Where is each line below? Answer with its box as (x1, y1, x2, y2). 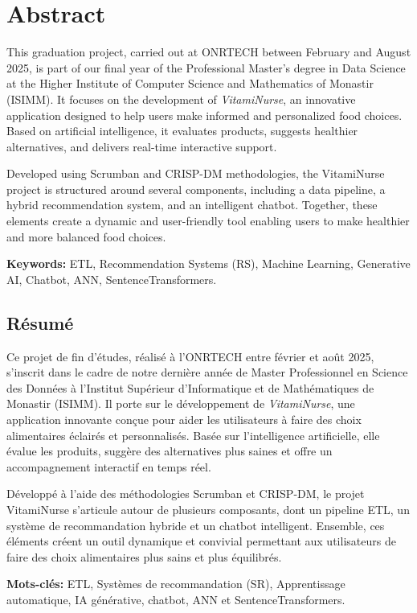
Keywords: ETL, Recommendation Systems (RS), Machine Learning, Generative (6, 255, 411, 272)
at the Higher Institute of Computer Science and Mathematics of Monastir (6, 75, 374, 92)
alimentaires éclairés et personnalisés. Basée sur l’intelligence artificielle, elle (6, 426, 380, 443)
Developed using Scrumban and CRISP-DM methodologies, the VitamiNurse (6, 165, 385, 182)
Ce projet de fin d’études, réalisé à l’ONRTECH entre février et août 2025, (6, 348, 374, 364)
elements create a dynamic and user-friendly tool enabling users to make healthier (6, 212, 410, 229)
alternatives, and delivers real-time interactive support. (6, 138, 277, 154)
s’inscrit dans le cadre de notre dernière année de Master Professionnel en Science (6, 364, 408, 381)
